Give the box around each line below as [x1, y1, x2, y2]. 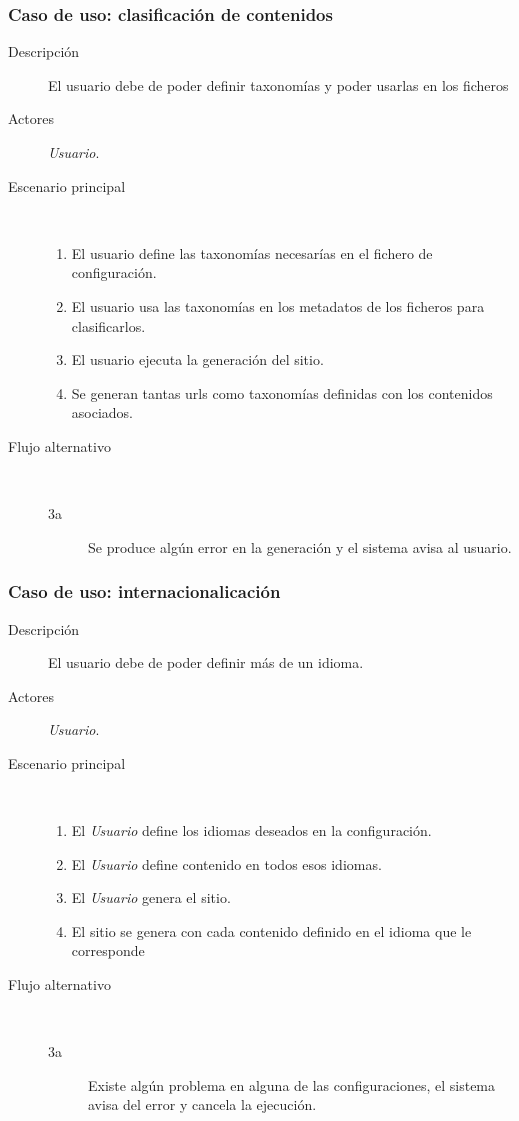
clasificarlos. [71, 315, 146, 336]
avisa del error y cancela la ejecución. [88, 1094, 317, 1115]
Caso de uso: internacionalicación [8, 579, 281, 604]
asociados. [71, 402, 134, 423]
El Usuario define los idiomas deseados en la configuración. [71, 820, 432, 841]
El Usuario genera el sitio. [71, 887, 231, 908]
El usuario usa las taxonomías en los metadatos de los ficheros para [71, 295, 485, 316]
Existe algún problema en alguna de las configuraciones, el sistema [88, 1074, 496, 1095]
